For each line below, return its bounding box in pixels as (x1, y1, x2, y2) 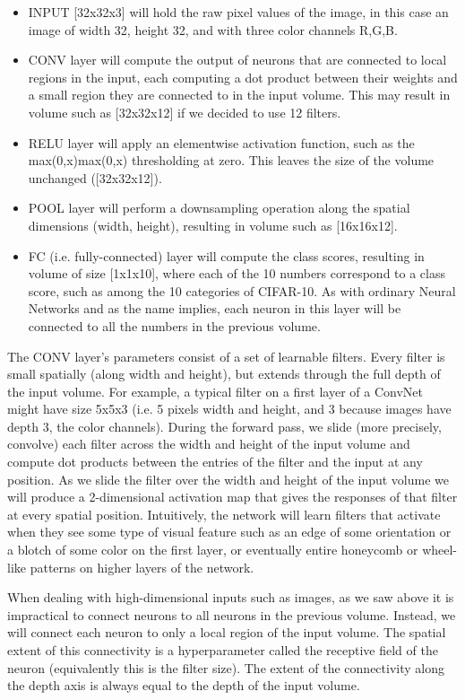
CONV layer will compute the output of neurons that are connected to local (28, 50, 447, 69)
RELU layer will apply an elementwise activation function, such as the (28, 133, 415, 152)
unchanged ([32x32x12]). (28, 168, 162, 187)
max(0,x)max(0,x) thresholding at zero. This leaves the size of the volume (28, 151, 435, 170)
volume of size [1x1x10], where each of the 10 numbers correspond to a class (28, 264, 446, 283)
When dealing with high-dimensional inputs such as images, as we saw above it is (7, 588, 454, 607)
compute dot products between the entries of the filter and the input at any (7, 452, 423, 471)
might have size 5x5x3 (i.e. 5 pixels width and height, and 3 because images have (7, 399, 452, 418)
